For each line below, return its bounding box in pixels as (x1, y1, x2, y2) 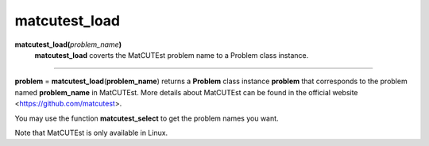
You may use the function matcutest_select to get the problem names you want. (14, 113, 279, 123)
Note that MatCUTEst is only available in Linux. (14, 128, 168, 137)
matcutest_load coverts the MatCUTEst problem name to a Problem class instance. (34, 50, 309, 60)
